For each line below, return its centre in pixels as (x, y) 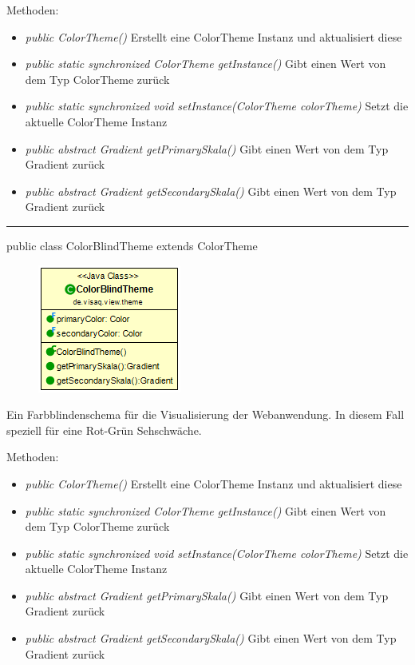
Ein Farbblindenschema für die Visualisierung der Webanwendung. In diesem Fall (206, 414)
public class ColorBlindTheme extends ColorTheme (132, 245)
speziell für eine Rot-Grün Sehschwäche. (104, 430)
